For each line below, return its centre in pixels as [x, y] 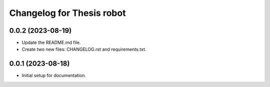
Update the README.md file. [51, 43]
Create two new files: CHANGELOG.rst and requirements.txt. [84, 49]
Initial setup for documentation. [54, 76]
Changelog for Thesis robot [67, 13]
